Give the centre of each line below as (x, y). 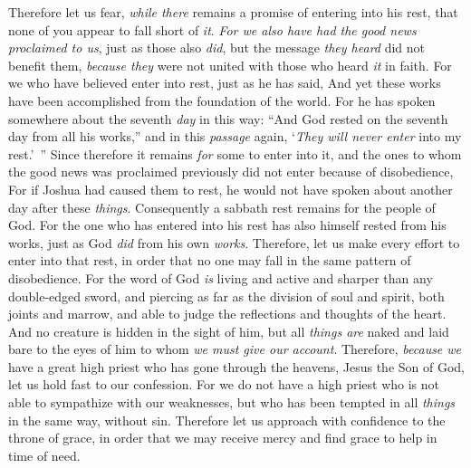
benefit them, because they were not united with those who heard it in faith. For (230, 65)
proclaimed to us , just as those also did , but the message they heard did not (217, 48)
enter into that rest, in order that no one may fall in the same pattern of (210, 260)
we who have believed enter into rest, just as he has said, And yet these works (225, 83)
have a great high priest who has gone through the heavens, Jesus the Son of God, (237, 366)
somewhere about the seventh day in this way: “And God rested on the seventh (228, 118)
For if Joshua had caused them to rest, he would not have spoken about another (231, 189)
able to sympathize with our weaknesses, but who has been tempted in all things (232, 402)
